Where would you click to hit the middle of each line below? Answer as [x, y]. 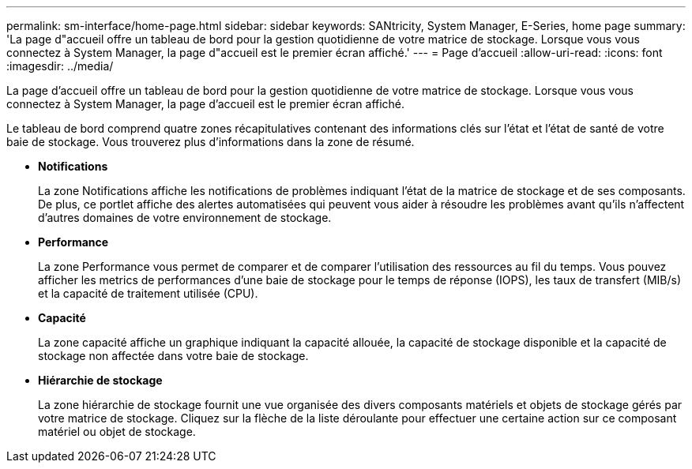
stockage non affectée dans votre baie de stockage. [173, 356]
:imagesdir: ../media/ [60, 66]
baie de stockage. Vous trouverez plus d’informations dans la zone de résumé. [211, 142]
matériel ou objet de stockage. [117, 431]
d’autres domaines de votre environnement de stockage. [185, 218]
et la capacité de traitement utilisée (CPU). [148, 293]
